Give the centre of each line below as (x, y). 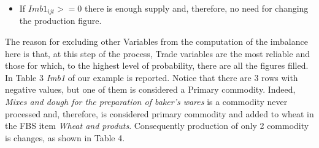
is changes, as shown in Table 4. (65, 137)
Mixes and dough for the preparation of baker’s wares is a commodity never (146, 102)
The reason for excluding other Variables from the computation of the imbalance (156, 41)
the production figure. (60, 21)
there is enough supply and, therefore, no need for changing (197, 8)
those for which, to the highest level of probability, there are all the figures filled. (157, 65)
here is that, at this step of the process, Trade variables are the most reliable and (157, 53)
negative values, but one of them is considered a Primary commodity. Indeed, (150, 89)
